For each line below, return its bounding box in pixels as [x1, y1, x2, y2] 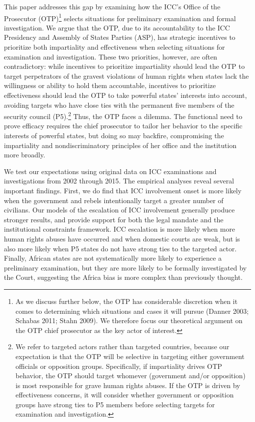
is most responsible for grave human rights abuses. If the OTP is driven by [15, 380, 240, 390]
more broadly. [4, 150, 46, 160]
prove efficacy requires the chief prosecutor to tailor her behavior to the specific [4, 121, 243, 131]
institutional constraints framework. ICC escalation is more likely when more [4, 224, 235, 234]
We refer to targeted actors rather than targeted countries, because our [15, 341, 229, 352]
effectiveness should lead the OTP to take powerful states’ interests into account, [4, 90, 247, 100]
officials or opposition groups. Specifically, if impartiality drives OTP [15, 361, 222, 371]
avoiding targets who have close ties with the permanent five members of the [4, 99, 234, 110]
